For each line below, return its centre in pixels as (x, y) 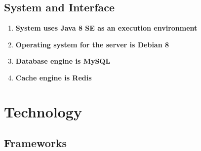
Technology (43, 111)
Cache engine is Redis (54, 77)
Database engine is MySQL (63, 61)
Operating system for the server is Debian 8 (92, 44)
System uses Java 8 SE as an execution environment (106, 28)
